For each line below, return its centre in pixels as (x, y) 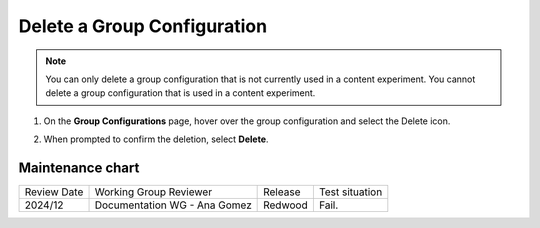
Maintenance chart (79, 167)
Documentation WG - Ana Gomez (173, 205)
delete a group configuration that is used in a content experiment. (180, 93)
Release (282, 192)
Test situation (350, 192)
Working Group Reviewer (153, 192)
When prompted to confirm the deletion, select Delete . (156, 139)
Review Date (54, 192)
